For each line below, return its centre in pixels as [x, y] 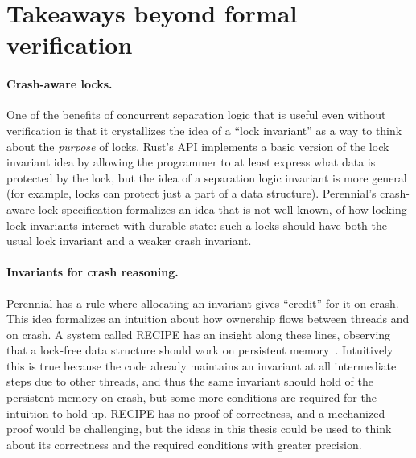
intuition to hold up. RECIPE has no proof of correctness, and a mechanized [196, 413]
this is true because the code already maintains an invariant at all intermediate [202, 365]
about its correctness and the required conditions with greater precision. [184, 444]
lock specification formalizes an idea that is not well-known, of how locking [222, 209]
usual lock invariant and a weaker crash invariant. [129, 241]
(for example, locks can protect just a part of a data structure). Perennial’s [192, 193]
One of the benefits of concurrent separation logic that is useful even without [196, 115]
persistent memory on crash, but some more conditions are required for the [192, 397]
